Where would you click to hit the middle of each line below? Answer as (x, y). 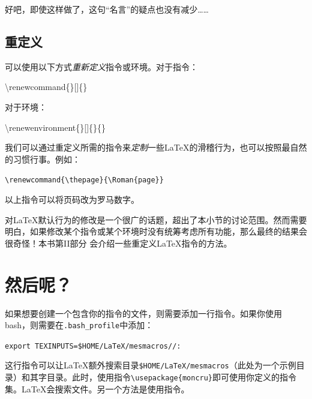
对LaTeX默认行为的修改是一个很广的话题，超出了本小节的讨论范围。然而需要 (156, 219)
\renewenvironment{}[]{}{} (55, 127)
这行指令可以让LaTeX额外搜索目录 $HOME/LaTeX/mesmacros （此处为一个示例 (151, 365)
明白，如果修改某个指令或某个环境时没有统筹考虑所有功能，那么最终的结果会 (156, 231)
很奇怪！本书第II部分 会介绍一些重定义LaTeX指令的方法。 (118, 243)
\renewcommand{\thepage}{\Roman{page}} (84, 180)
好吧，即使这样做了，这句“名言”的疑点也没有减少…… (107, 9)
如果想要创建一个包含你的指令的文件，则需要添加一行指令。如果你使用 (143, 313)
